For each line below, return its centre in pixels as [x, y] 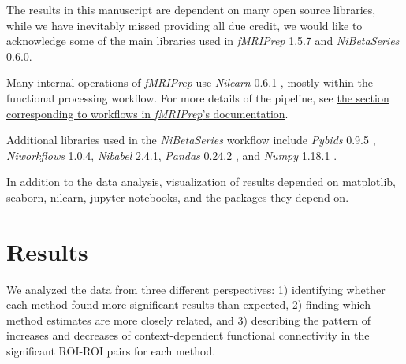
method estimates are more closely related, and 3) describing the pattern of [189, 319]
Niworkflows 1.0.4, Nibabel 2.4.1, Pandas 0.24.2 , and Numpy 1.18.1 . [172, 155]
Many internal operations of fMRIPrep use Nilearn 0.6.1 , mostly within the [190, 82]
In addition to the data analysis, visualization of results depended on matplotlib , [201, 182]
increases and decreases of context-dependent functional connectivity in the [188, 335]
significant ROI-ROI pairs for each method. [111, 351]
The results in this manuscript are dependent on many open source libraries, [191, 9]
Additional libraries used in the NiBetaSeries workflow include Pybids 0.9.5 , [191, 140]
